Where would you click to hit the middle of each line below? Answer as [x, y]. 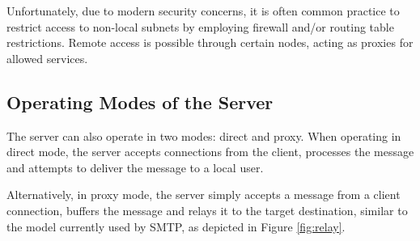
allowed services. [47, 58]
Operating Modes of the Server [140, 101]
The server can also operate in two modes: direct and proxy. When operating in [204, 135]
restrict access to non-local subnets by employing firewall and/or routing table [200, 26]
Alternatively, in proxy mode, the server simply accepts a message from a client [204, 194]
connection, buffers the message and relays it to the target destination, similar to [207, 210]
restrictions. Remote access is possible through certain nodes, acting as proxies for [210, 42]
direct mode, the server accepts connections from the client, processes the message [210, 152]
